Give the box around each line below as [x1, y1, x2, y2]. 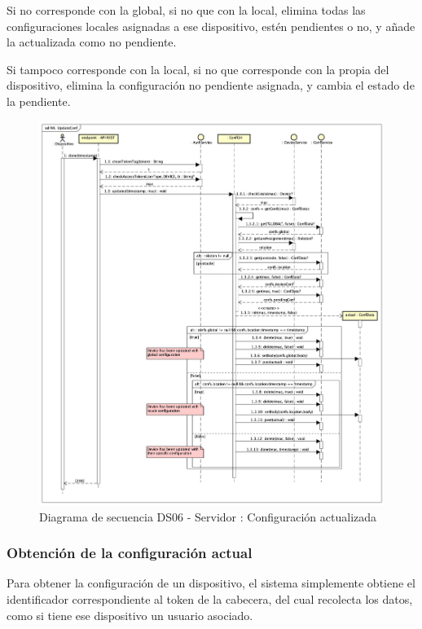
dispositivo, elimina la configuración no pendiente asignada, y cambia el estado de [7, 77, 415, 94]
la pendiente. [7, 92, 71, 109]
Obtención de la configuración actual [7, 543, 253, 563]
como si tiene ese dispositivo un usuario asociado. [7, 606, 253, 623]
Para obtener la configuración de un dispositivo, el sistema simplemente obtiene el [7, 574, 415, 592]
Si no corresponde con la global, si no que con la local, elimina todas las [7, 2, 366, 18]
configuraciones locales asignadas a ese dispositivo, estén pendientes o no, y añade [7, 17, 415, 34]
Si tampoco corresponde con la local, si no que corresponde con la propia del [7, 60, 389, 77]
